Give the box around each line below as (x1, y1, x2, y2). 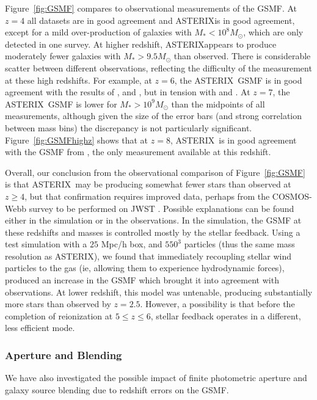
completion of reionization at (5, 309, 113, 322)
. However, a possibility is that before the (140, 297, 295, 310)
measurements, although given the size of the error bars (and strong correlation (5, 109, 302, 122)
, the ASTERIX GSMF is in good (174, 73, 302, 86)
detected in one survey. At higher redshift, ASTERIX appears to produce (5, 37, 277, 50)
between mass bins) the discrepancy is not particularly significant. (5, 121, 252, 134)
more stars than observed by (5, 297, 111, 310)
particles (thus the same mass (184, 238, 295, 250)
